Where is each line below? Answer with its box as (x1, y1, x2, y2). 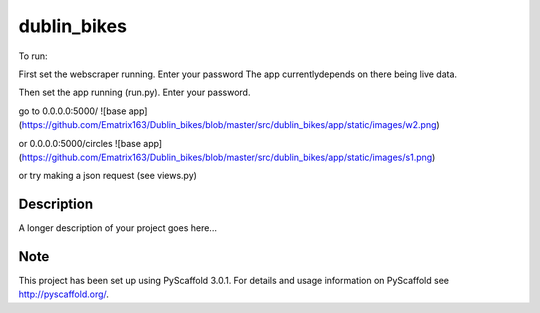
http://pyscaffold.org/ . (18, 288, 110, 300)
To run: (18, 50, 49, 62)
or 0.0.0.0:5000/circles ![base (18, 137, 142, 149)
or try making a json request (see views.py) (18, 170, 197, 182)
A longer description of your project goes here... (18, 222, 217, 234)
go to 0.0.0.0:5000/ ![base (18, 105, 127, 117)
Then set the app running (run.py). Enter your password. (18, 86, 251, 99)
